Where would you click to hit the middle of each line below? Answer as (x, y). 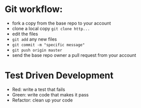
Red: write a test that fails (38, 89)
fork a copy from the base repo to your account (61, 23)
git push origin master (37, 50)
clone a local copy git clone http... (51, 28)
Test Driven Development (59, 76)
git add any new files (34, 39)
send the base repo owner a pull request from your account (74, 55)
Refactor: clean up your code (42, 100)
